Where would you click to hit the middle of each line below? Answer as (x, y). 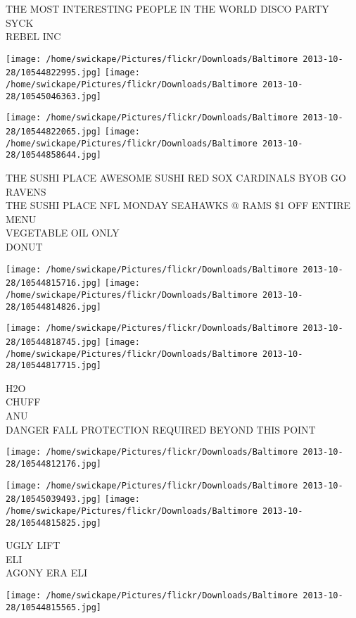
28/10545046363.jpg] (54, 96)
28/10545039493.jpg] (54, 499)
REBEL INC (33, 36)
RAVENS (26, 191)
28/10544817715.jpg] (54, 366)
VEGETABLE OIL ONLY (63, 233)
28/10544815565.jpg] (54, 607)
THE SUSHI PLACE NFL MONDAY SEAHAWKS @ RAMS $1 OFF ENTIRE (178, 205)
